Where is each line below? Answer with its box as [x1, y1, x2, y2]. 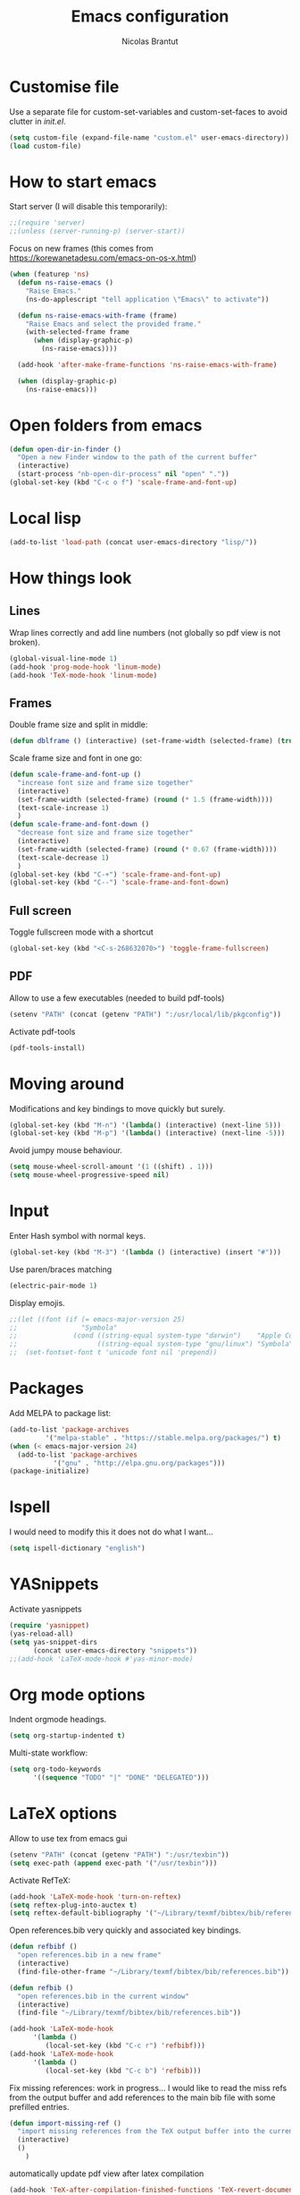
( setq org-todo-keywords [9, 1765, 102, 1774]
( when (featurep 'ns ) [9, 270, 90, 279]
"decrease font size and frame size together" [17, 828, 194, 838]
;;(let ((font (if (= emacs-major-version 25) [9, 1314, 186, 1324]
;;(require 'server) [9, 218, 87, 227]
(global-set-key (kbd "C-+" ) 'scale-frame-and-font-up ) [9, 870, 221, 879]
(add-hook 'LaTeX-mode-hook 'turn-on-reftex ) [9, 1892, 181, 1901]
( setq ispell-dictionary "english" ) [9, 1544, 146, 1553]
